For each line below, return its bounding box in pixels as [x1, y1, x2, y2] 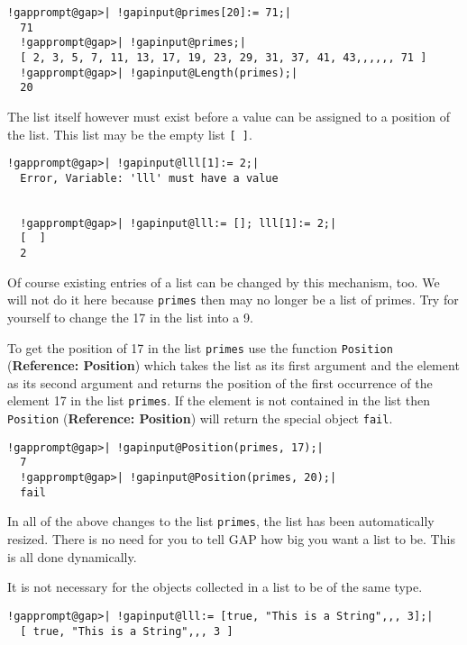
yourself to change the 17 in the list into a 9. [7, 308, 253, 327]
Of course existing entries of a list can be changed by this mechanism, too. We [7, 272, 440, 291]
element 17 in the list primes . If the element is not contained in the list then [7, 391, 430, 410]
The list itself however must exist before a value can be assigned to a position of [7, 106, 450, 125]
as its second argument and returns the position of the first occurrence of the [7, 373, 433, 392]
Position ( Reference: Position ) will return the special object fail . [7, 409, 393, 428]
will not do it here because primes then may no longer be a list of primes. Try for [7, 290, 459, 309]
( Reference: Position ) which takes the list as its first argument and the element [7, 356, 460, 375]
